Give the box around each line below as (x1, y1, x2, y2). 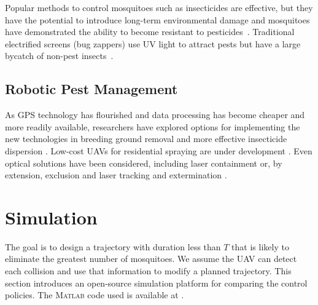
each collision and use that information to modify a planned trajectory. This (5, 264, 292, 277)
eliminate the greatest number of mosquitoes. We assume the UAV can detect (5, 252, 297, 265)
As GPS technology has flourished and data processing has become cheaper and (5, 108, 305, 121)
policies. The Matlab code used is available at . (5, 288, 184, 301)
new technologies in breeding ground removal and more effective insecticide (5, 132, 287, 145)
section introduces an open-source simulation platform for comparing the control (5, 276, 308, 289)
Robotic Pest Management (5, 79, 178, 98)
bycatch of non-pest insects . (5, 49, 114, 62)
